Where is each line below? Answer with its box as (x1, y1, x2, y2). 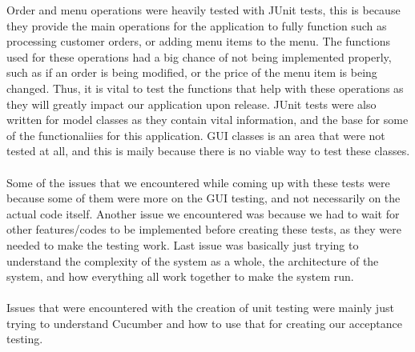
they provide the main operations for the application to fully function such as (6, 17, 387, 34)
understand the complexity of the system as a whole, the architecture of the (6, 252, 379, 269)
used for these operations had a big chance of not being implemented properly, (6, 48, 392, 65)
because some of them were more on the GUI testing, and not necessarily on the (6, 190, 401, 206)
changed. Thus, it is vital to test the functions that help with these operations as (6, 79, 404, 96)
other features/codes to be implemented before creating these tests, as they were (6, 221, 401, 238)
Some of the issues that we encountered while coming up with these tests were (6, 174, 390, 190)
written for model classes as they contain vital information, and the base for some (6, 111, 409, 128)
